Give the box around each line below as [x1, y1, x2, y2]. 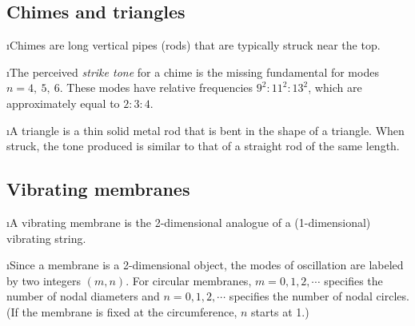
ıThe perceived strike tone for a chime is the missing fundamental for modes [6, 63, 379, 80]
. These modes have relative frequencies [59, 79, 253, 96]
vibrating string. [6, 229, 86, 246]
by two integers [6, 272, 82, 288]
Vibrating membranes [6, 177, 190, 201]
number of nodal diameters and [6, 288, 160, 304]
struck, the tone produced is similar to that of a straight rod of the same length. [6, 137, 400, 154]
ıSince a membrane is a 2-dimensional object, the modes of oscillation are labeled [6, 256, 404, 273]
